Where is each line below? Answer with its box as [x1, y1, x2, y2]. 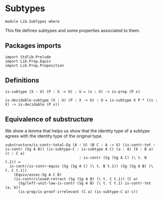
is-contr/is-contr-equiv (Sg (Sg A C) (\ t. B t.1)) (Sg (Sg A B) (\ [9, 164, 153, 169]
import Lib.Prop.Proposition [5, 63, 64, 68]
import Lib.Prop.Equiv [5, 59, 51, 64]
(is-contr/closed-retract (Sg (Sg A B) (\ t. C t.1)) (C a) [14, 177, 138, 181]
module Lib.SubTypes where [5, 19, 60, 24]
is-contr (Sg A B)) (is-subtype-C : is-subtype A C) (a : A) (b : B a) [5, 147, 153, 152]
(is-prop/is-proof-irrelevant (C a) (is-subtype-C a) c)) [18, 189, 138, 195]
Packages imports [5, 42, 62, 50]
